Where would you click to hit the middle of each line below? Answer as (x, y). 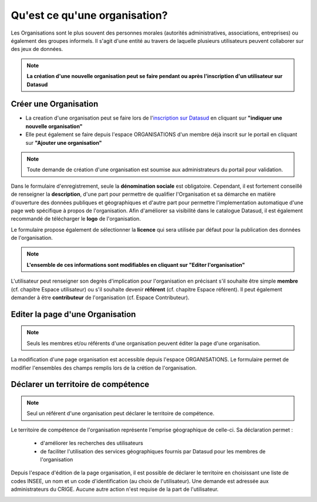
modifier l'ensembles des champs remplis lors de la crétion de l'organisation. (104, 368)
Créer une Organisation (55, 104)
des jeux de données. (37, 49)
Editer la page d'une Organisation (73, 314)
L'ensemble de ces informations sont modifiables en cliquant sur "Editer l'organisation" (136, 264)
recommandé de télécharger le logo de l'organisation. (76, 219)
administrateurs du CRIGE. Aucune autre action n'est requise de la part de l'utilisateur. (115, 489)
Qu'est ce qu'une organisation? (89, 15)
